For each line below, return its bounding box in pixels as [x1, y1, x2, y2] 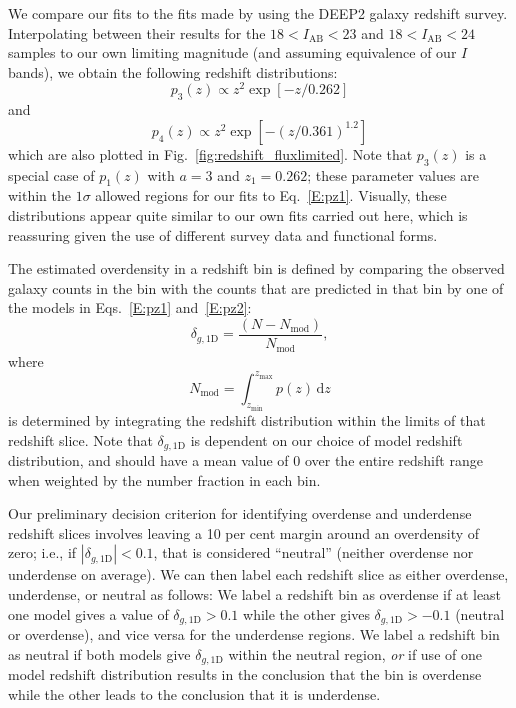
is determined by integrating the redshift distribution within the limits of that [8, 410, 486, 431]
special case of [8, 164, 95, 185]
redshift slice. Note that [8, 429, 153, 450]
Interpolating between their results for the [8, 22, 266, 43]
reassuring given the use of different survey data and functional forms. [8, 224, 438, 245]
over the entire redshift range [304, 450, 483, 471]
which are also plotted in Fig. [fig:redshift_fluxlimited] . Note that [8, 143, 413, 164]
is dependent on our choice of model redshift [190, 429, 463, 450]
